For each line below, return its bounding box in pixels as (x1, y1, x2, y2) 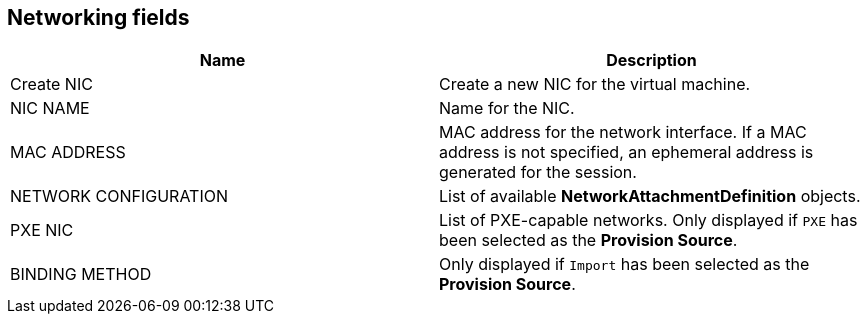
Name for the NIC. (439, 98, 575, 119)
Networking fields (7, 5, 190, 30)
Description (606, 50, 697, 71)
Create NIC (10, 74, 93, 95)
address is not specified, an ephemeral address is (439, 142, 814, 163)
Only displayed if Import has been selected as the (439, 254, 810, 275)
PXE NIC (10, 220, 74, 241)
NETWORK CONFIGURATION (10, 186, 228, 207)
